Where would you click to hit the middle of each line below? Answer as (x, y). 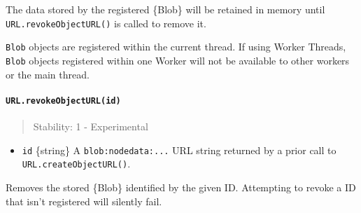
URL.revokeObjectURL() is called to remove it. (106, 23)
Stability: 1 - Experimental (91, 126)
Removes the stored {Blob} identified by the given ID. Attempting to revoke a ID (181, 187)
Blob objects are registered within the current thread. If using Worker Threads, (176, 47)
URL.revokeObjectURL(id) (63, 101)
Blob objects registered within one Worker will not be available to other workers (178, 60)
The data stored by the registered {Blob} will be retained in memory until (165, 9)
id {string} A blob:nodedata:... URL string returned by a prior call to (179, 150)
